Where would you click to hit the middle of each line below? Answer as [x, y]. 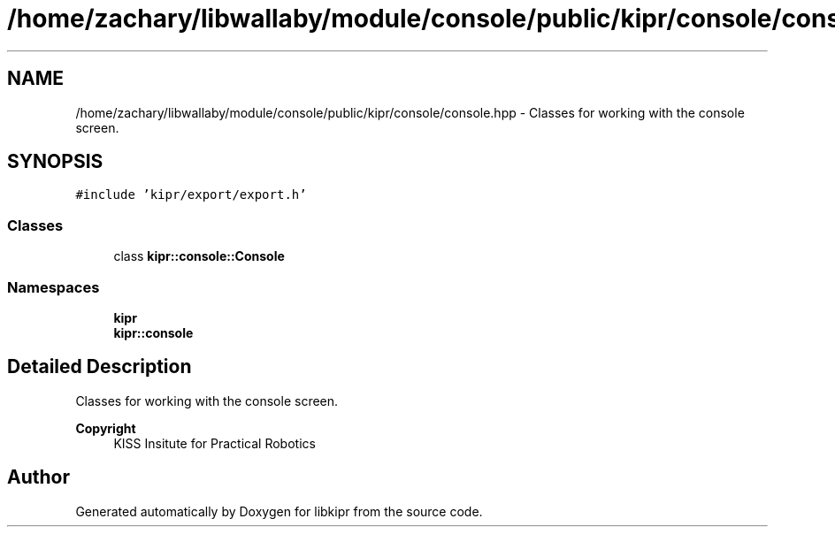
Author [38, 477]
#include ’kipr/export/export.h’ [191, 195]
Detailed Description [100, 367]
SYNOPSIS [55, 162]
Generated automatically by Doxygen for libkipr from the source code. [279, 511]
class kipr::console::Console [199, 256]
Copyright [106, 428]
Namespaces [54, 287]
